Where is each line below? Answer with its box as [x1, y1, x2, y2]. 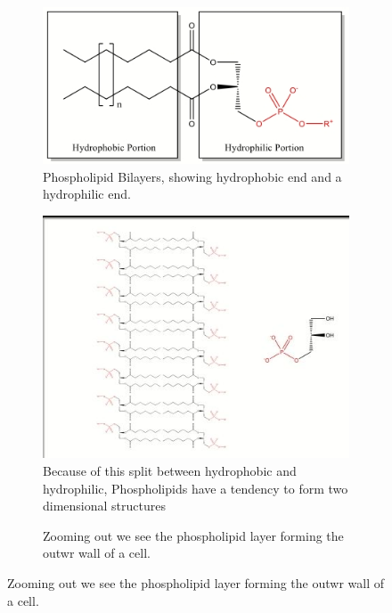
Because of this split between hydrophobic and [43, 461, 297, 479]
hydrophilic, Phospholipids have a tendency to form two [43, 478, 348, 497]
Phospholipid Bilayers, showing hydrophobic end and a [43, 167, 342, 185]
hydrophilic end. [43, 184, 131, 203]
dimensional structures [43, 496, 166, 515]
